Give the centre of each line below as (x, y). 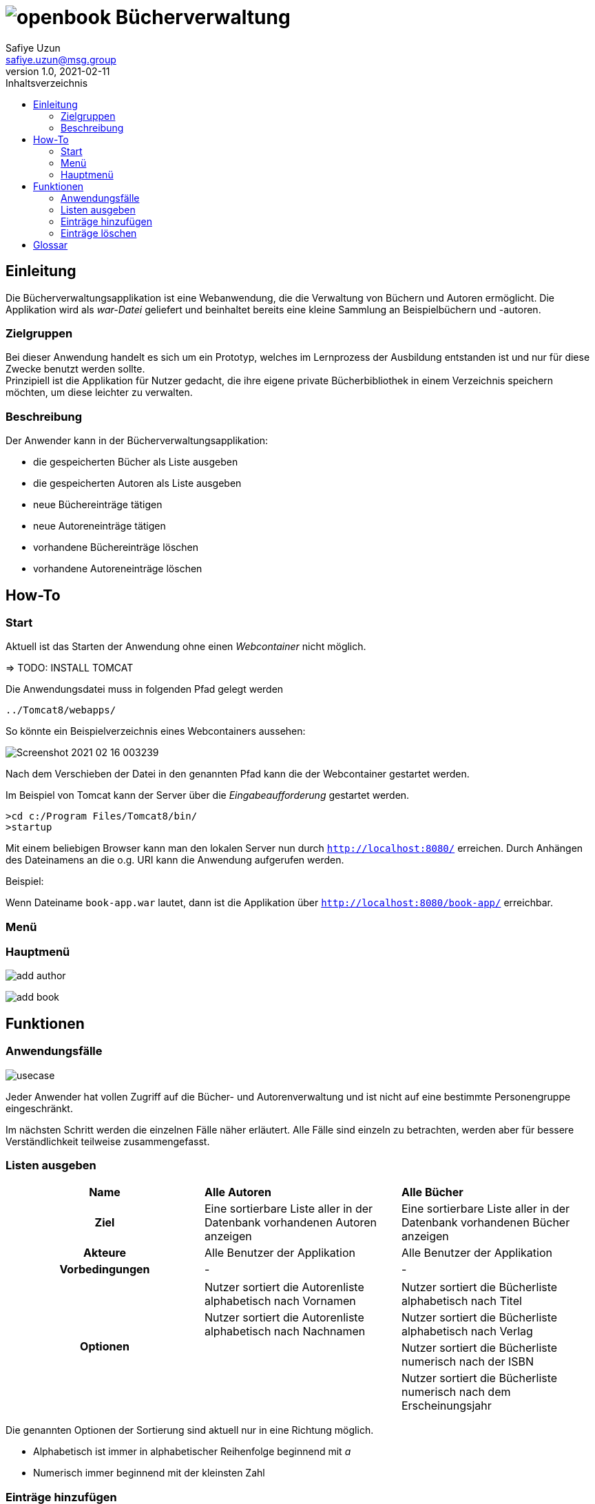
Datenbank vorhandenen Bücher (486, 1223)
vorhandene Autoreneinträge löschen (118, 569)
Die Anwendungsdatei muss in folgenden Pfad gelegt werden (145, 689)
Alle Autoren (238, 1192)
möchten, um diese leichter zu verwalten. (99, 393)
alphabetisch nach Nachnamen (285, 1331)
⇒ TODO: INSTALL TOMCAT (70, 668)
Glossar (51, 244)
